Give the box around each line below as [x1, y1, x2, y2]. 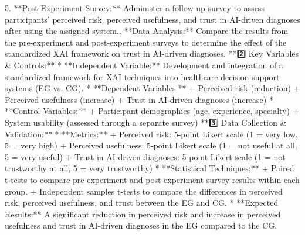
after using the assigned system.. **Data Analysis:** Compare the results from [5, 25, 289, 37]
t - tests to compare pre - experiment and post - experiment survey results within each [5, 173, 300, 185]
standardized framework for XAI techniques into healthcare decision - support [5, 70, 280, 82]
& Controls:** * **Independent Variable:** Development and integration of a [5, 58, 283, 71]
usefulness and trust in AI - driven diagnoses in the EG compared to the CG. [5, 219, 277, 231]
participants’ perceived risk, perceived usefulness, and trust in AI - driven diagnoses [5, 13, 300, 25]
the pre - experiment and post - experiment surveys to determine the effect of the [5, 36, 287, 48]
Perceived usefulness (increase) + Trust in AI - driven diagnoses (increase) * [5, 93, 273, 105]
